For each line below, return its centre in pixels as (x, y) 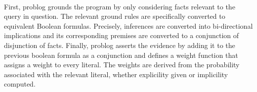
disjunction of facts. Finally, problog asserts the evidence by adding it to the (120, 45)
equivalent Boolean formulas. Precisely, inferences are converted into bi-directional (128, 25)
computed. (20, 84)
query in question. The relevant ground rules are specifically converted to (115, 16)
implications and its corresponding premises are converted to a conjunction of (122, 35)
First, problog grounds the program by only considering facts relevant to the (120, 6)
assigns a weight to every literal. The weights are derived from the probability (122, 65)
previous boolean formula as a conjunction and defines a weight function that (121, 55)
